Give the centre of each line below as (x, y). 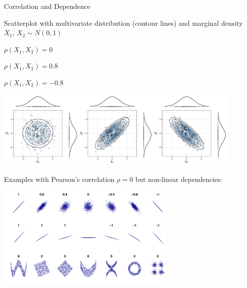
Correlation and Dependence (47, 6)
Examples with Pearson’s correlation (59, 179)
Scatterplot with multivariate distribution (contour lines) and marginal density (123, 23)
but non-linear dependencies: (179, 179)
